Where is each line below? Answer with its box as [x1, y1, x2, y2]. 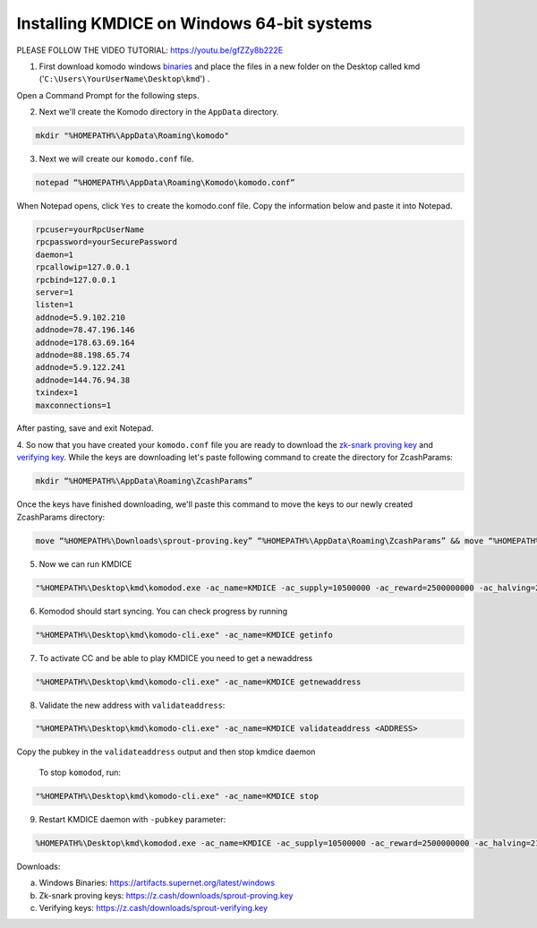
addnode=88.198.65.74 [35, 349, 131, 360]
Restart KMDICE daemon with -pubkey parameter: [38, 813, 226, 824]
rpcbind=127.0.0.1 [35, 274, 116, 285]
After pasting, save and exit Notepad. [16, 423, 154, 434]
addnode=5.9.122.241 [35, 363, 125, 373]
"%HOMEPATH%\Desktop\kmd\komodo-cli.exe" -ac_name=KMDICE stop [35, 791, 320, 801]
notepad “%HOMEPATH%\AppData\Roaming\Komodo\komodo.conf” [35, 177, 295, 188]
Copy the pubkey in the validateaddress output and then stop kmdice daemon [16, 746, 316, 757]
